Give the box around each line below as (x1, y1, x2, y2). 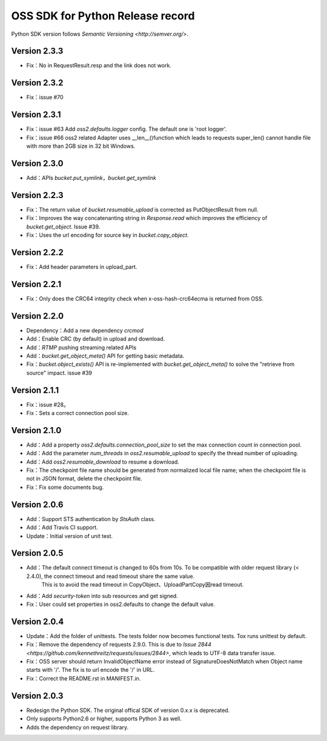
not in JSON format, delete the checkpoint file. (26, 475, 142, 482)
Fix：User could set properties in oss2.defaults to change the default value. (26, 600, 215, 608)
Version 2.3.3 (11, 46, 64, 56)
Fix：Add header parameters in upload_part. (26, 263, 137, 270)
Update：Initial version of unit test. (26, 532, 113, 539)
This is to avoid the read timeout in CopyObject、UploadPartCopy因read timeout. (41, 581, 244, 588)
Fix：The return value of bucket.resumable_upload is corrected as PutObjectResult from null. (26, 206, 259, 213)
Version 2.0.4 (11, 616, 64, 626)
